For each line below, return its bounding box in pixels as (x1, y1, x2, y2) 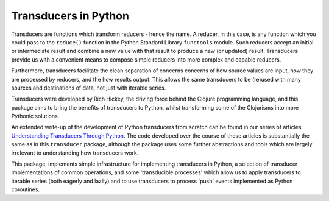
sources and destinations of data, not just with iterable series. (11, 84, 166, 91)
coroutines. (11, 186, 40, 193)
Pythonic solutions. (11, 113, 60, 120)
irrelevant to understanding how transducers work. (11, 149, 139, 157)
